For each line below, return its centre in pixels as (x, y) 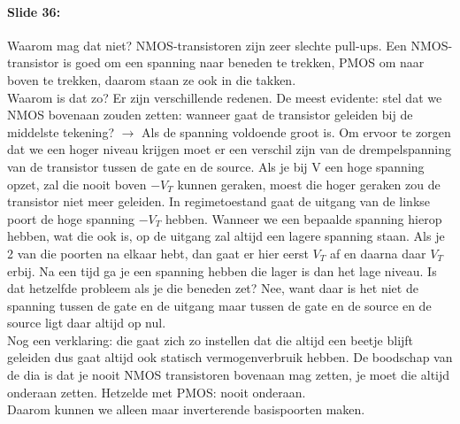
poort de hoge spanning (71, 218)
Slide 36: (34, 11)
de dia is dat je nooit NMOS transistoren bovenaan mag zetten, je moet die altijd (229, 375)
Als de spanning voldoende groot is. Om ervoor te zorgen (296, 131)
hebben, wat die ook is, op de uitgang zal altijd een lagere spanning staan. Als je (226, 236)
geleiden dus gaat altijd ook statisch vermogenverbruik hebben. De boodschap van (230, 357)
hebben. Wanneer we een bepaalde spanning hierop (303, 218)
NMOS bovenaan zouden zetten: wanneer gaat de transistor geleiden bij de (210, 115)
